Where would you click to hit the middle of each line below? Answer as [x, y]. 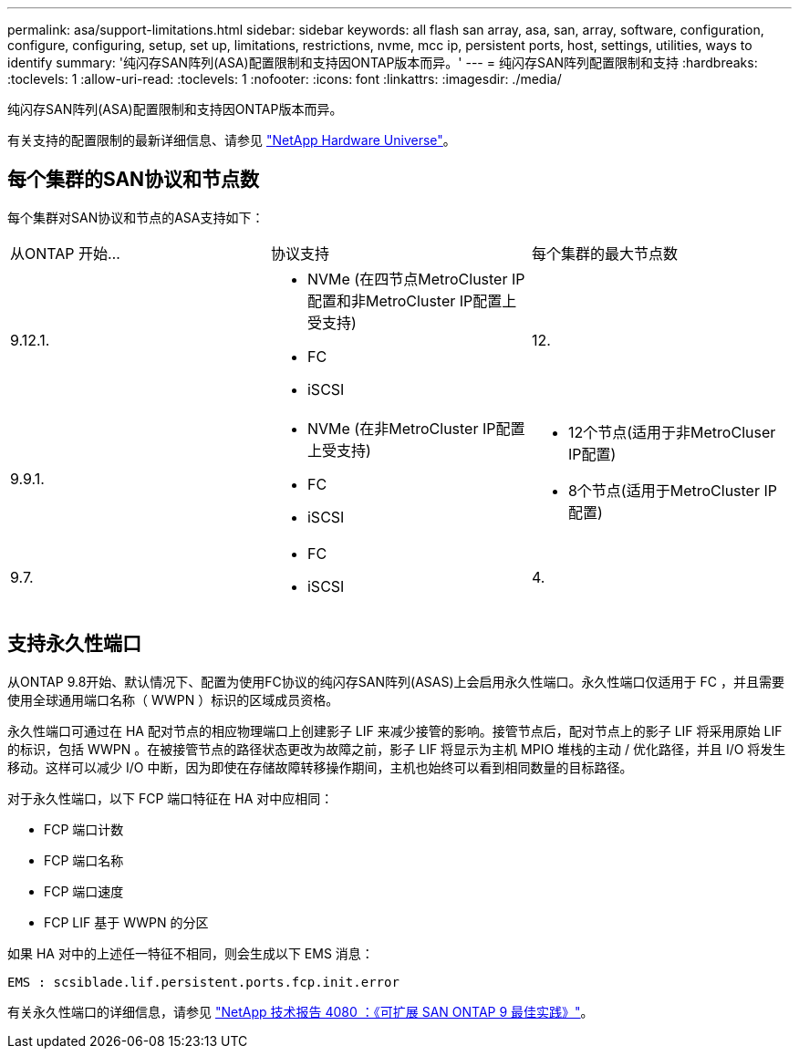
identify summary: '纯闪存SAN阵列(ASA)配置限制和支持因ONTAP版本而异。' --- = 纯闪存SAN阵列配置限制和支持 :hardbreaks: [383, 62]
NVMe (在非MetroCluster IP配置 [416, 428]
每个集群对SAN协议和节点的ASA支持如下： [136, 217]
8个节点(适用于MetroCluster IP [672, 490]
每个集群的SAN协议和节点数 [134, 180]
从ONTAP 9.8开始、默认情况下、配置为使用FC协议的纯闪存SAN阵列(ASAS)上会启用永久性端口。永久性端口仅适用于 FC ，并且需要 [396, 681]
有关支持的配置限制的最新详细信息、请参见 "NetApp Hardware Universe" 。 [232, 140]
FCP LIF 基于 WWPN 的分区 [126, 922]
